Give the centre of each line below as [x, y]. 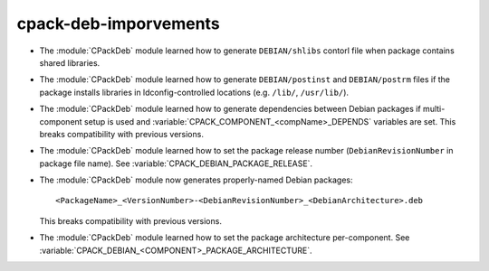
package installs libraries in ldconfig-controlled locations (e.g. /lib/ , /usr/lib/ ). [194, 92]
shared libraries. [70, 62]
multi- [434, 109]
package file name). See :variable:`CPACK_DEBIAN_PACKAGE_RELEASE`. [176, 164]
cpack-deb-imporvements [119, 23]
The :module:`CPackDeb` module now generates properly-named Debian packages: [196, 180]
